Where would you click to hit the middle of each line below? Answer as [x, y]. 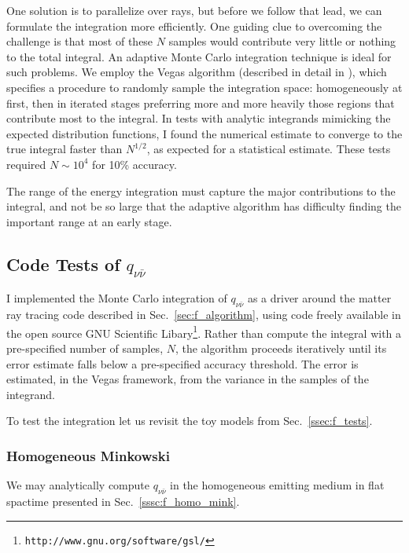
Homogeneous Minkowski [88, 455]
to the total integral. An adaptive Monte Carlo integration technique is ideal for [199, 56]
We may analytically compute [78, 485]
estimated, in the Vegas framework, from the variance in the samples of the [188, 379]
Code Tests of [63, 264]
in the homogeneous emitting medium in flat [277, 485]
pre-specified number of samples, [85, 348]
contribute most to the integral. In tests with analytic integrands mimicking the [199, 118]
